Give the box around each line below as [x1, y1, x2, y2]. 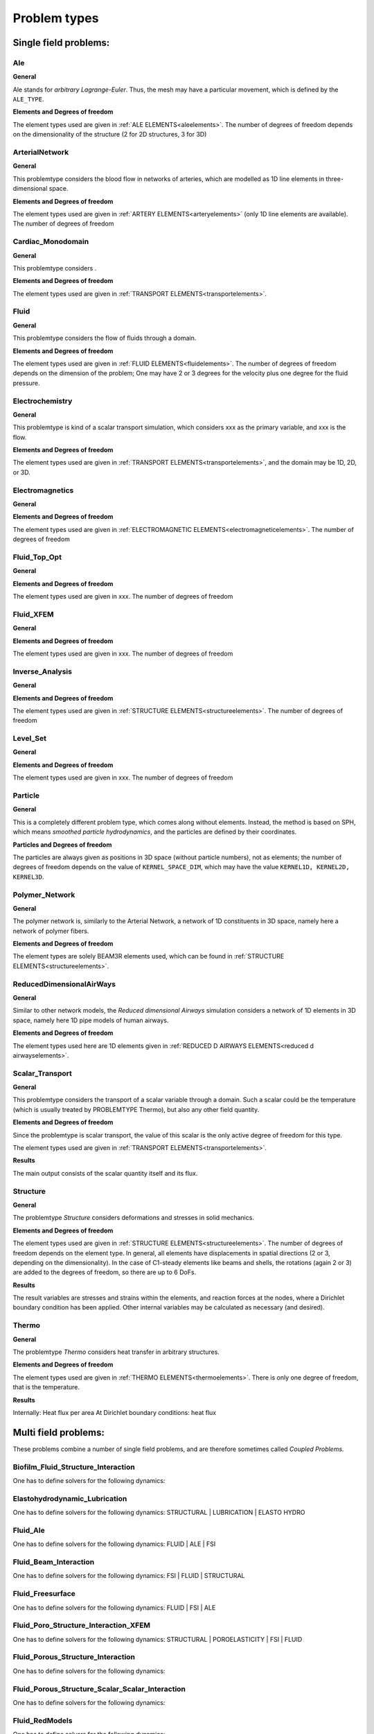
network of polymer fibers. [12, 927, 89, 935]
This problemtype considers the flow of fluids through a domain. [12, 334, 197, 343]
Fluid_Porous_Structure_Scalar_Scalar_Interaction [12, 1684, 186, 1694]
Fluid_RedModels [12, 1715, 73, 1725]
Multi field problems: [12, 1426, 105, 1439]
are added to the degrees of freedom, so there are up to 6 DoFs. [12, 1268, 197, 1276]
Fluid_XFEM [12, 609, 54, 619]
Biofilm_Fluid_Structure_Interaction [12, 1462, 135, 1472]
